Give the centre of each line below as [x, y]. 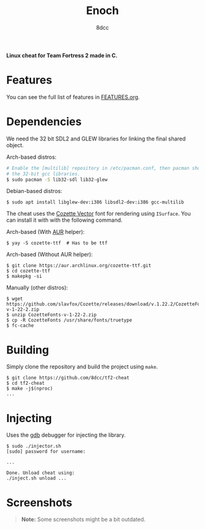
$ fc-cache [20, 326]
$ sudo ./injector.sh [34, 447]
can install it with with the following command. [65, 220]
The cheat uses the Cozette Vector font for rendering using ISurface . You [99, 214]
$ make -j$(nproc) [30, 389]
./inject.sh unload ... [37, 478]
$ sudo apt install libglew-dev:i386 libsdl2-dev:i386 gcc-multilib [95, 202]
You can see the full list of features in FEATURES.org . [73, 97]
